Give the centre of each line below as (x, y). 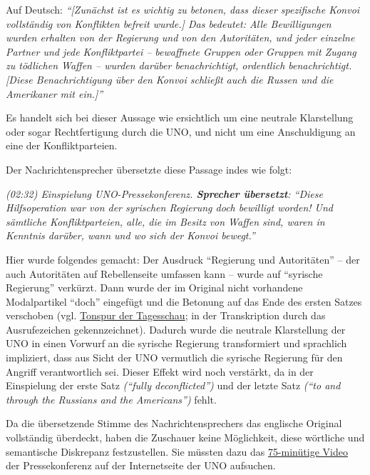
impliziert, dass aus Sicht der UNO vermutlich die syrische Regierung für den (174, 357)
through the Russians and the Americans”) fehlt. (111, 399)
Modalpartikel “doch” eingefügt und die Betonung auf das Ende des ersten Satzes (184, 301)
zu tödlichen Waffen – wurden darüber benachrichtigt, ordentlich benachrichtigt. (179, 65)
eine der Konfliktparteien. (62, 145)
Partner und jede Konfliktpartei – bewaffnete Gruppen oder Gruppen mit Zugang (181, 51)
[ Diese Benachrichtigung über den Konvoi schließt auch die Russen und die (170, 79)
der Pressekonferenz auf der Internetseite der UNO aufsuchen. (141, 465)
